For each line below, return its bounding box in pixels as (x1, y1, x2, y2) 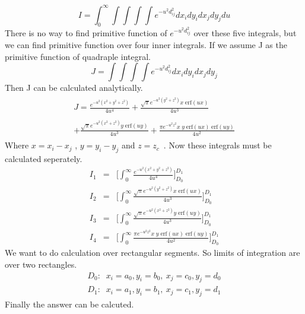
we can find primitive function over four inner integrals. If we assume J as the (5, 38, 287, 50)
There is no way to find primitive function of (5, 27, 167, 39)
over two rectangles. (5, 258, 77, 271)
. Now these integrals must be (163, 139, 272, 151)
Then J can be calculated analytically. (5, 81, 143, 94)
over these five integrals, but (193, 27, 297, 39)
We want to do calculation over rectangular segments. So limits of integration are (5, 246, 300, 259)
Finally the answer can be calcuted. (5, 298, 134, 310)
